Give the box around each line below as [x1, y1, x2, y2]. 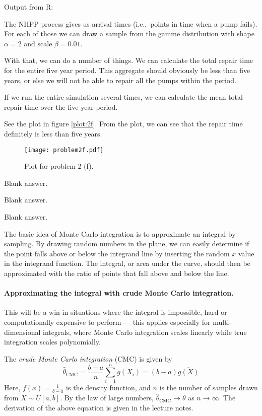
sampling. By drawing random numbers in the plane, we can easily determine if [4, 238, 249, 249]
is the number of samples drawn [159, 382, 258, 393]
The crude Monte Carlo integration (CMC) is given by [4, 353, 172, 364]
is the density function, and [66, 382, 151, 393]
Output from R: [4, 2, 53, 12]
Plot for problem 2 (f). [24, 161, 94, 171]
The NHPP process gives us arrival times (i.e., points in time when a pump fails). [4, 18, 257, 29]
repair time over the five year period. [4, 101, 118, 112]
